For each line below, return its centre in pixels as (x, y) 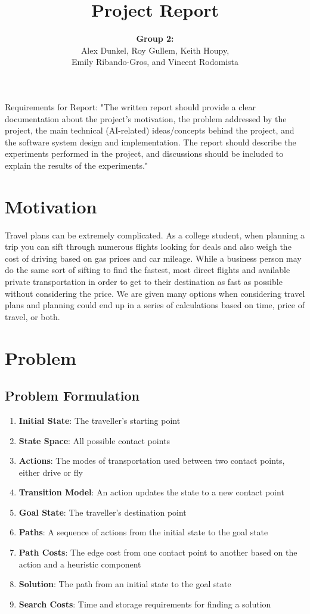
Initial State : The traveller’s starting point (100, 420)
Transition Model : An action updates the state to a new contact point (151, 492)
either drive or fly (51, 472)
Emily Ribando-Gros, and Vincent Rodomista (155, 62)
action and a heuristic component (80, 564)
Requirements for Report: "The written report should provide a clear (131, 106)
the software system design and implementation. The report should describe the (151, 142)
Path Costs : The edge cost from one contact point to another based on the (158, 552)
